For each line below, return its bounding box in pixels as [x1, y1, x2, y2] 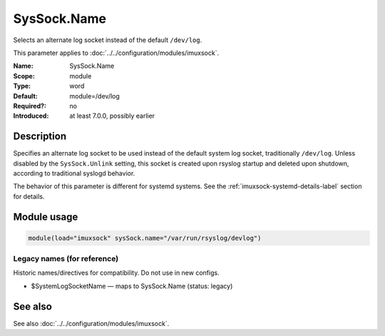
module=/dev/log [69, 91, 120, 100]
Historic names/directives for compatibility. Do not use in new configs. [13, 268, 220, 278]
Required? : [13, 101, 46, 110]
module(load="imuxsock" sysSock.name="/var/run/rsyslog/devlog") [28, 234, 262, 242]
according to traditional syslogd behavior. [13, 168, 135, 178]
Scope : [13, 71, 35, 80]
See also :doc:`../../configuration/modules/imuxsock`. [13, 319, 170, 327]
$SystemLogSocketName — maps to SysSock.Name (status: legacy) [31, 282, 233, 290]
